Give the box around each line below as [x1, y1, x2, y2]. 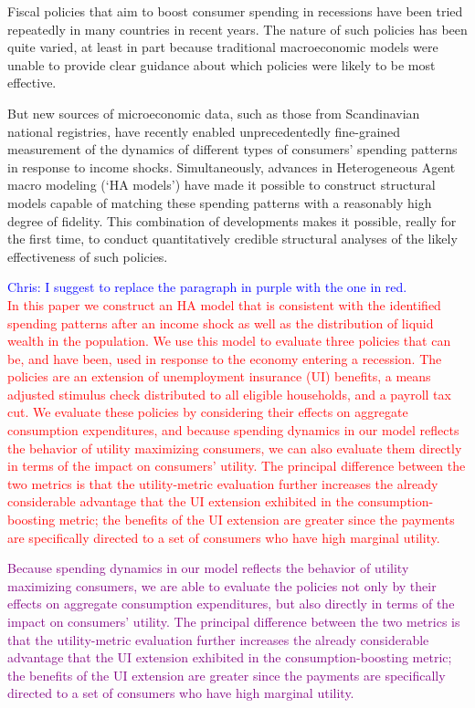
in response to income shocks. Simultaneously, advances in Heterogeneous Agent [7, 157, 456, 176]
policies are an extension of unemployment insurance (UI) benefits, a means [7, 367, 431, 386]
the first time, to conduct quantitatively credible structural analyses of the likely [7, 229, 458, 248]
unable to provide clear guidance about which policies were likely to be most [7, 55, 436, 74]
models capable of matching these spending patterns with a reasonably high [7, 193, 432, 212]
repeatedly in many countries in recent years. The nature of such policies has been [7, 19, 468, 38]
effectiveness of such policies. [7, 246, 168, 265]
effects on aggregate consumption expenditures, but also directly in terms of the [7, 594, 455, 613]
